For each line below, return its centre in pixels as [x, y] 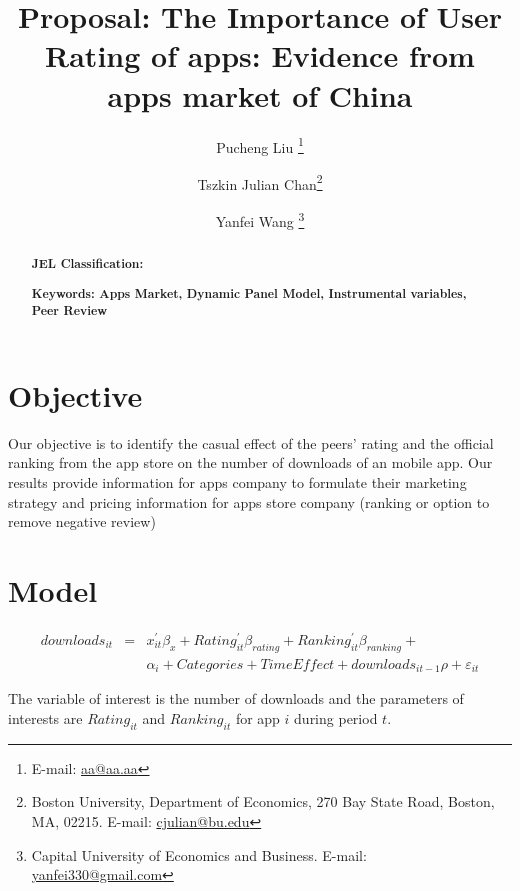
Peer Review [69, 311]
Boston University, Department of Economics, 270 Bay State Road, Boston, [263, 801]
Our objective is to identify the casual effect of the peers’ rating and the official [251, 442]
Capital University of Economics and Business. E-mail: [199, 854]
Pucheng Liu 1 [260, 145]
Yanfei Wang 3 [260, 219]
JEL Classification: [87, 264]
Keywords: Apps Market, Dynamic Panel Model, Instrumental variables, [249, 293]
